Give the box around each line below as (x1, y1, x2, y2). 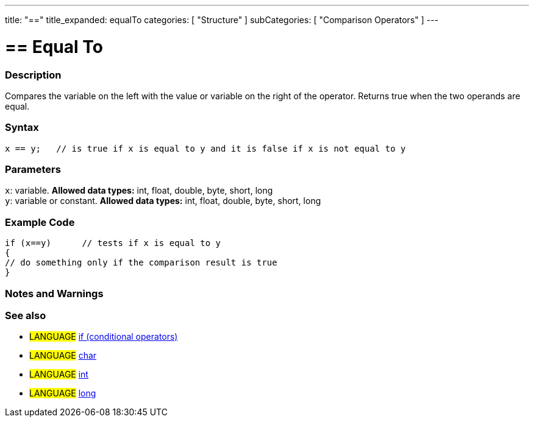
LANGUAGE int (29, 369, 88, 380)
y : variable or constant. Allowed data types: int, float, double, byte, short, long (5, 195, 321, 206)
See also (5, 309, 46, 322)
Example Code (5, 216, 75, 228)
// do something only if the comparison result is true (5, 258, 277, 268)
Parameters (5, 163, 61, 175)
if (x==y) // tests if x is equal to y (5, 238, 221, 248)
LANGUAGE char (29, 350, 97, 361)
